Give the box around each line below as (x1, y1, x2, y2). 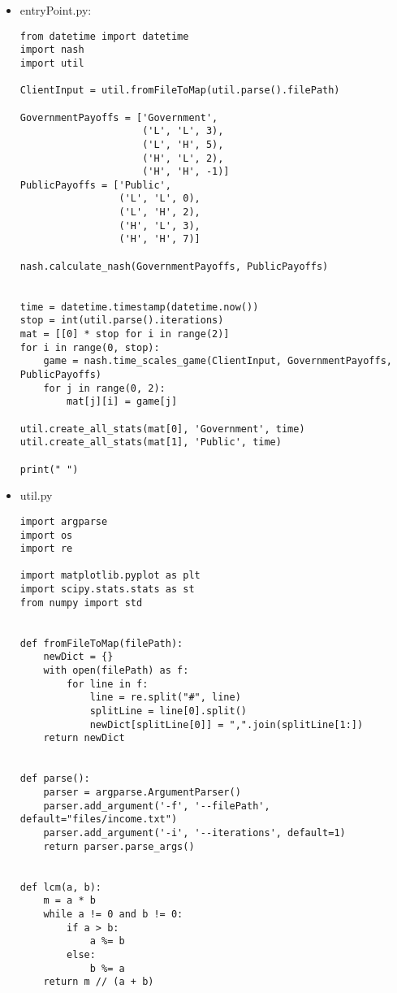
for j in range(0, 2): (43, 382, 166, 394)
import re (19, 543, 73, 555)
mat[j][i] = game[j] (67, 396, 178, 408)
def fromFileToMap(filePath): (19, 637, 183, 649)
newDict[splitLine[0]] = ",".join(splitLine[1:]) (89, 718, 364, 731)
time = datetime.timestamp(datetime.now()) (19, 301, 259, 313)
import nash (19, 44, 84, 56)
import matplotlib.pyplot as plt (19, 570, 201, 582)
